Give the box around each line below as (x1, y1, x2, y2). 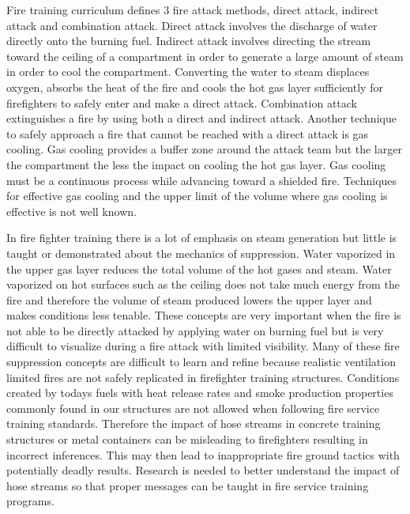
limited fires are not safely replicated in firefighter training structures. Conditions (6, 368, 400, 385)
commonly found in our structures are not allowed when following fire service (6, 399, 380, 416)
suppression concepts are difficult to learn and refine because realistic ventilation (6, 353, 396, 370)
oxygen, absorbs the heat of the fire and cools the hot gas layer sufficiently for (6, 78, 383, 95)
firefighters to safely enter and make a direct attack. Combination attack (6, 94, 358, 111)
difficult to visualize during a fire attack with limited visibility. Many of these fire (6, 338, 400, 354)
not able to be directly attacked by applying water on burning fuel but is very (6, 322, 384, 338)
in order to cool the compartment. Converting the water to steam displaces (6, 63, 370, 80)
